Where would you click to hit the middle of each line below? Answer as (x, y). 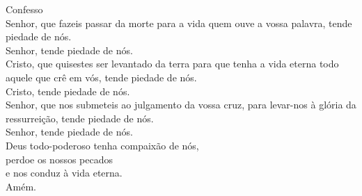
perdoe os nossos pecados (60, 159)
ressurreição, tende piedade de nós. (80, 118)
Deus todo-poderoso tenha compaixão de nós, (102, 145)
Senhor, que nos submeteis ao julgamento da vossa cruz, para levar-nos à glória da (181, 105)
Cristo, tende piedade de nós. (68, 91)
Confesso (24, 9)
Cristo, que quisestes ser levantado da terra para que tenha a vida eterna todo (172, 64)
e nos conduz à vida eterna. (64, 173)
